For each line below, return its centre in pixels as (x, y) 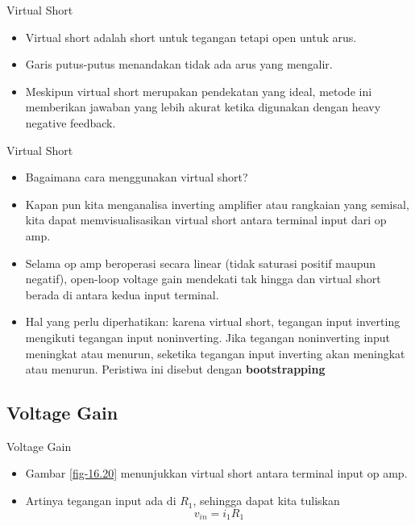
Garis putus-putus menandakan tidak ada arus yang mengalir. (179, 64)
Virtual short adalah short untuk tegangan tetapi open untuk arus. (191, 37)
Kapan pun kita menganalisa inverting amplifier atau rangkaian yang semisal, (217, 204)
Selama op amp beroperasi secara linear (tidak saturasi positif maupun (201, 263)
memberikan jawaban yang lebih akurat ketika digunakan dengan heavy (203, 107)
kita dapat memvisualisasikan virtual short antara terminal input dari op (206, 220)
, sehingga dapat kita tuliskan (266, 501)
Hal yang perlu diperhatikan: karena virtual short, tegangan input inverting (213, 321)
